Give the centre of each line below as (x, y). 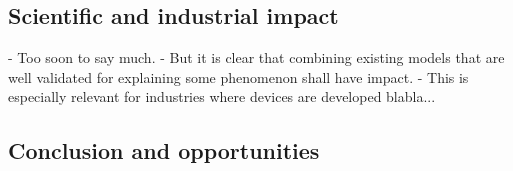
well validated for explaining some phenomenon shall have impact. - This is (238, 76)
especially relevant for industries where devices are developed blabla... (222, 96)
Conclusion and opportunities (164, 150)
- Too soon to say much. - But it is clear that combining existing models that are (256, 57)
